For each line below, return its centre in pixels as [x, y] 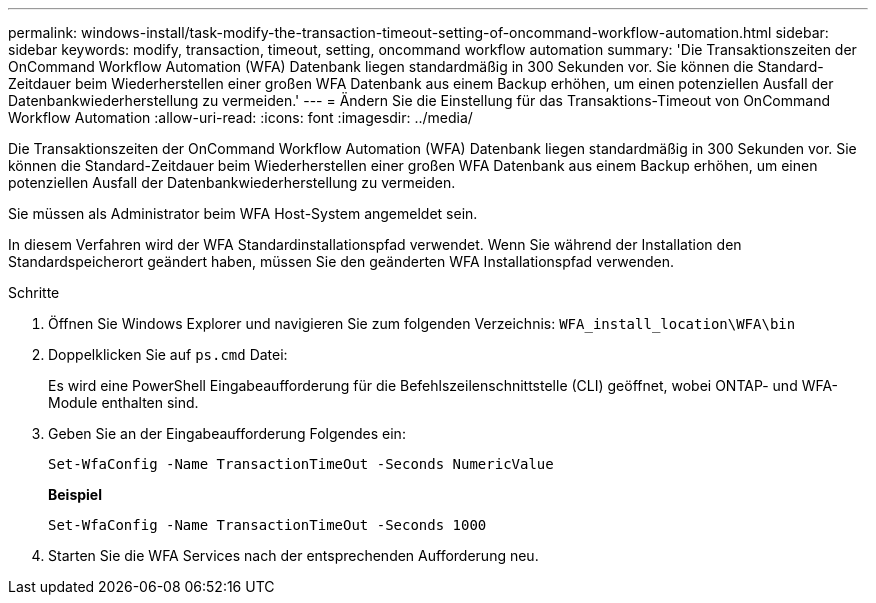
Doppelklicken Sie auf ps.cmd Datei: [168, 354]
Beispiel [75, 494]
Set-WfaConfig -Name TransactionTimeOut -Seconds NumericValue [301, 464]
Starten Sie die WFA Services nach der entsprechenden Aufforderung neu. [293, 555]
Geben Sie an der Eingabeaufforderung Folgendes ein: [227, 433]
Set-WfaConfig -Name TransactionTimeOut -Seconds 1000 [267, 525]
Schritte [34, 292]
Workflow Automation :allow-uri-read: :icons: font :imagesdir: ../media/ [240, 117]
